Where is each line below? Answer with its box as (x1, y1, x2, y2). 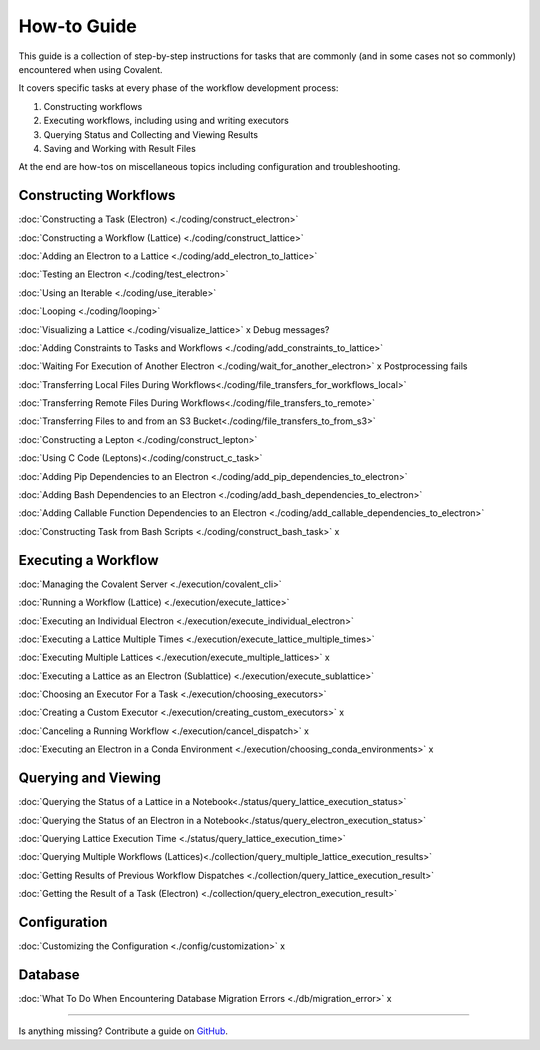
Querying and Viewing (18, 770, 162, 787)
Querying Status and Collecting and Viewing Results (43, 128, 259, 140)
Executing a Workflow (18, 551, 159, 569)
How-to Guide (18, 15, 137, 37)
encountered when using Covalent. (18, 63, 164, 75)
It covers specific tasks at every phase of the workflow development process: (18, 82, 339, 94)
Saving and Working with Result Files (43, 142, 197, 154)
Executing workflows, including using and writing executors (43, 115, 289, 127)
